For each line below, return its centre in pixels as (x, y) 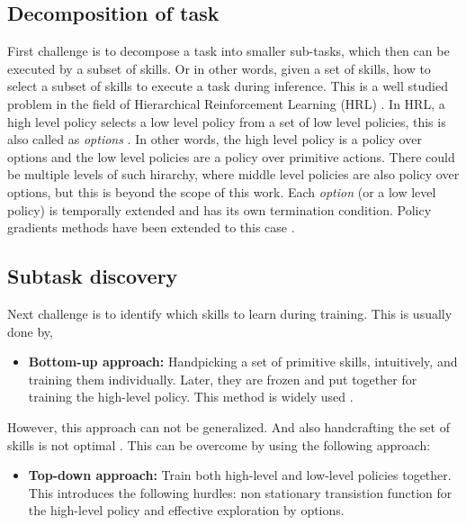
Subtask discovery (93, 276)
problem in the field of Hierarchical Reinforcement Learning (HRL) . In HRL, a (226, 103)
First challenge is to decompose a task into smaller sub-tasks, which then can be (229, 51)
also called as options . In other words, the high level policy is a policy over (215, 139)
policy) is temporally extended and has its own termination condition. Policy (220, 209)
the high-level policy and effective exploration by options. (186, 510)
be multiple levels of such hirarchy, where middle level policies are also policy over (233, 174)
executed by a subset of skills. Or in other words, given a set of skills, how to (219, 68)
